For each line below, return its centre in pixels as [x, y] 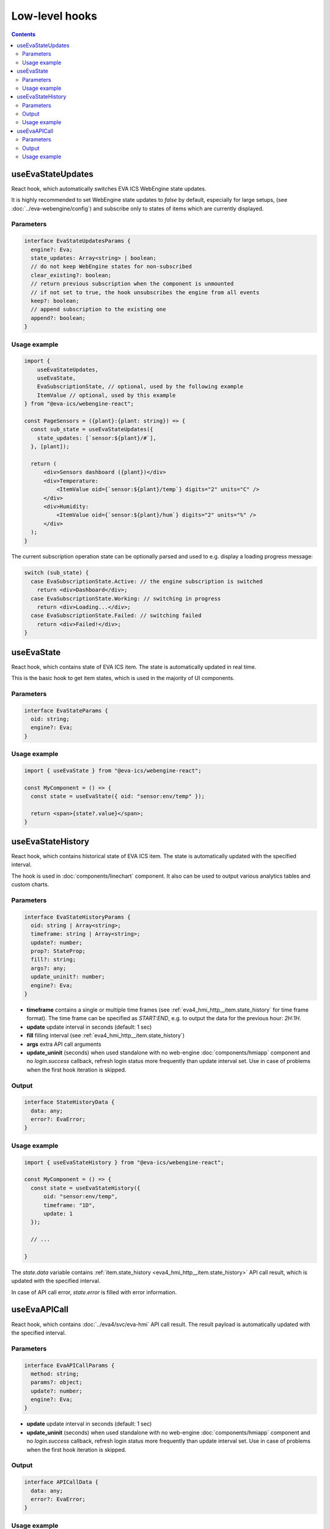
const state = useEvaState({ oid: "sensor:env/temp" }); [118, 796]
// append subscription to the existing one [98, 309]
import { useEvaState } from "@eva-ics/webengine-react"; [113, 770]
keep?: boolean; [55, 301]
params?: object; [57, 1383]
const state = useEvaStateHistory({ [86, 1188]
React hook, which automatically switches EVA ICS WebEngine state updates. [109, 188]
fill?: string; [53, 960]
